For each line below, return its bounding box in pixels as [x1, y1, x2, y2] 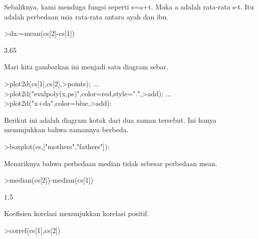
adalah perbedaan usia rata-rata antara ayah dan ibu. [4, 11, 169, 21]
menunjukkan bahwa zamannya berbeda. [4, 124, 129, 135]
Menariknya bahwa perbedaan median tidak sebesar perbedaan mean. [4, 158, 218, 168]
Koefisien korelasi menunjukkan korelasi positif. [4, 208, 149, 219]
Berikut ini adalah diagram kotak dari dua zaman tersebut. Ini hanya [4, 114, 217, 125]
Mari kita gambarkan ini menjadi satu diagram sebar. [4, 61, 168, 72]
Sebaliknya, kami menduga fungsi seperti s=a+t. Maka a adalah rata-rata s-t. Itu [4, 1, 254, 11]
